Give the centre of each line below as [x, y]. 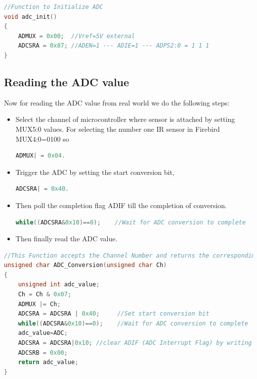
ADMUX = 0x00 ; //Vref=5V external [76, 36]
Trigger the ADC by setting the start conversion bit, [95, 172]
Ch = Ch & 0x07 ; [45, 295]
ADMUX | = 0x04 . [41, 156]
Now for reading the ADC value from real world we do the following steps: [117, 102]
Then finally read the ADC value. [66, 239]
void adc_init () [31, 17]
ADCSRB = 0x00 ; [43, 352]
